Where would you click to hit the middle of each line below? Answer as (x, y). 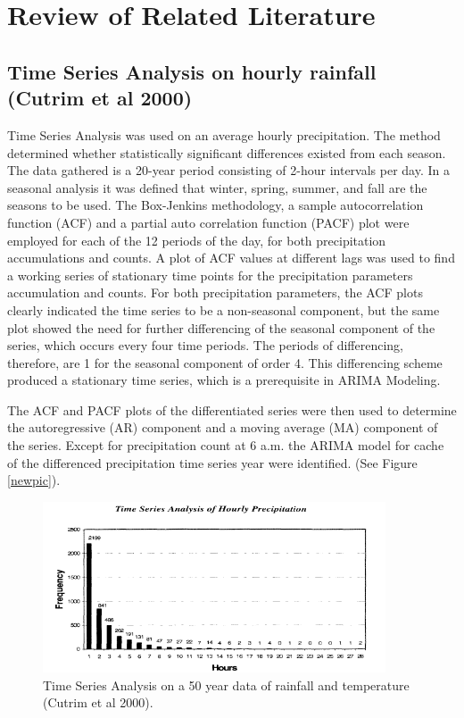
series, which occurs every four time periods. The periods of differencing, (205, 345)
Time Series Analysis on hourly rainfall (192, 71)
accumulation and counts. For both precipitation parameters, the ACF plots (215, 292)
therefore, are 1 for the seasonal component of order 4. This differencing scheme (225, 362)
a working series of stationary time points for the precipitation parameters (210, 275)
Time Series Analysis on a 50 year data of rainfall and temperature (226, 685)
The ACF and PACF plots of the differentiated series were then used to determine (232, 409)
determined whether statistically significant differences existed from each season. (227, 152)
